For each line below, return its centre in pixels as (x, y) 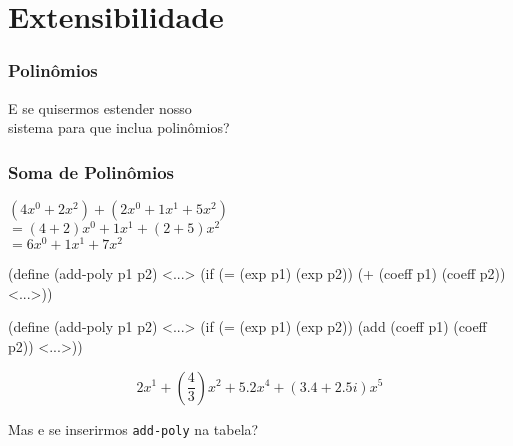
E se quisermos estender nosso (100, 107)
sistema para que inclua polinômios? (119, 127)
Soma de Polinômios (91, 171)
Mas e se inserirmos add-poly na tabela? (133, 428)
